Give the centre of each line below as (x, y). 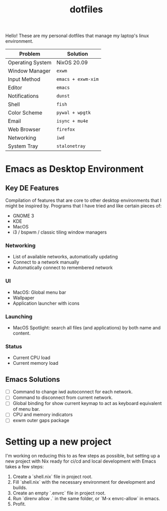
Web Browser (24, 130)
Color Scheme (25, 113)
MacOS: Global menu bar (39, 292)
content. (22, 333)
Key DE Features (32, 188)
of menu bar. (26, 409)
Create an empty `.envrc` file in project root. (59, 493)
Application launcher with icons (46, 303)
